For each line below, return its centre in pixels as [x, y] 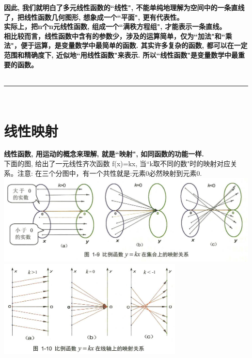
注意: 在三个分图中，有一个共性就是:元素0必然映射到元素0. [110, 173]
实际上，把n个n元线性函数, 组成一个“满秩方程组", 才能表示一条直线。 [115, 26]
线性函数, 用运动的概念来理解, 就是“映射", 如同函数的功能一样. [104, 154]
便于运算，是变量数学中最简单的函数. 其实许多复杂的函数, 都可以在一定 [134, 45]
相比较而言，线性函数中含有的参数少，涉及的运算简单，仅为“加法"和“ [115, 36]
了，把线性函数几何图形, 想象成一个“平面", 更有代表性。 [94, 17]
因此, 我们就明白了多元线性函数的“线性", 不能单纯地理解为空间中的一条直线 [124, 7]
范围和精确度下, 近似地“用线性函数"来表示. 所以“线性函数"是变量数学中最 [121, 54]
